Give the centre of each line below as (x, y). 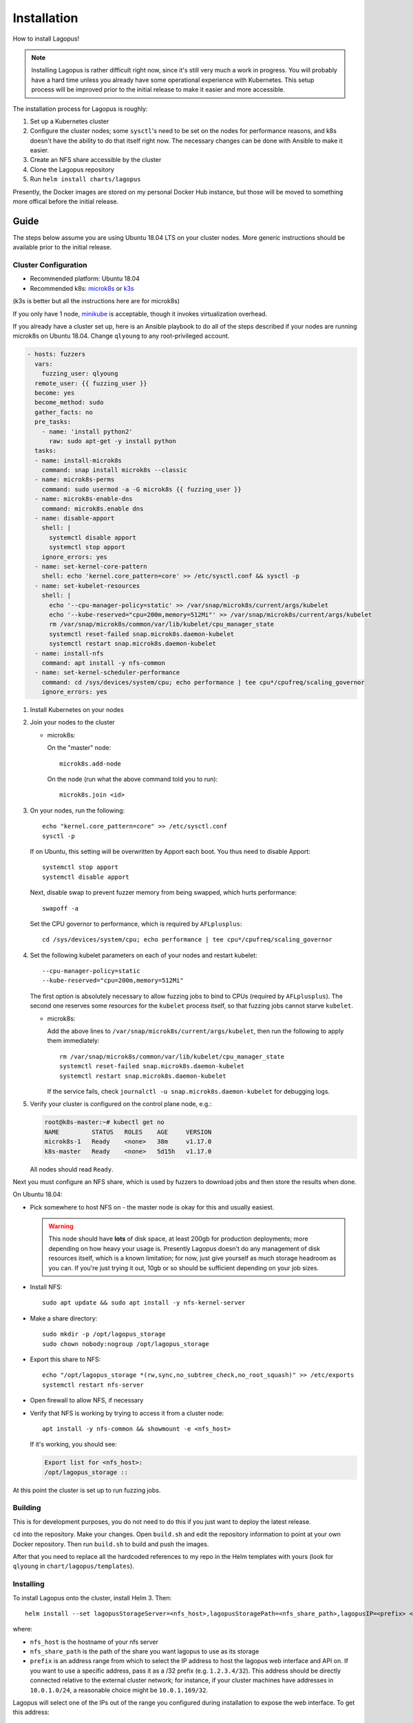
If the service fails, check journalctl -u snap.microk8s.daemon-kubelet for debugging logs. (189, 1091)
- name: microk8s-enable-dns (84, 499)
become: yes (55, 392)
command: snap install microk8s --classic (114, 470)
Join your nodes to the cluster (72, 722)
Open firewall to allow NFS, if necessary (87, 1400)
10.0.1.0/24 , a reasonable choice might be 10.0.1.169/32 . (119, 1690)
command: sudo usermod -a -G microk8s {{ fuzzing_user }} (141, 489)
